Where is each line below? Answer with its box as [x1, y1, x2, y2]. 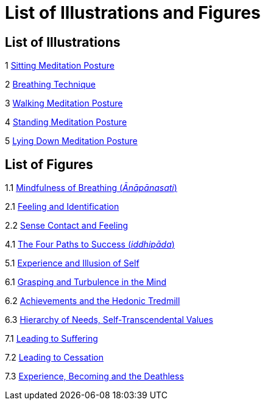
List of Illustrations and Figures [5, 2, 261, 23]
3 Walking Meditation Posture [5, 98, 123, 109]
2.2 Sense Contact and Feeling [5, 220, 129, 231]
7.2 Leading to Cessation [5, 352, 104, 363]
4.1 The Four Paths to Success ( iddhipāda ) [5, 239, 175, 250]
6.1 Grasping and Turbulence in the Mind [5, 277, 167, 288]
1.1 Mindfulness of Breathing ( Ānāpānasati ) [5, 182, 177, 193]
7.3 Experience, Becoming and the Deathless [5, 371, 184, 382]
